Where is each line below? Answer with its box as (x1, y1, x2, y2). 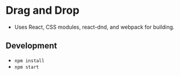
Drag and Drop (5, 4, 79, 17)
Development (5, 41, 58, 51)
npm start (14, 64, 40, 70)
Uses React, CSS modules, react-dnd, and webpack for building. (14, 23, 175, 31)
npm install (14, 57, 45, 63)
